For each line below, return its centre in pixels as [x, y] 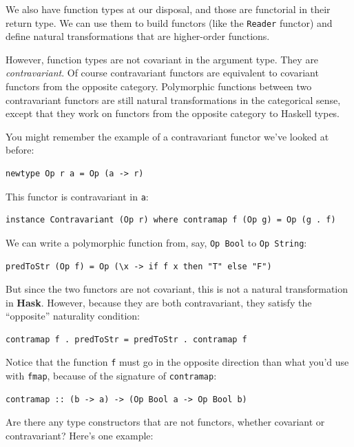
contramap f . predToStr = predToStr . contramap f [126, 339]
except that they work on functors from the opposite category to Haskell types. [173, 113]
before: [20, 150]
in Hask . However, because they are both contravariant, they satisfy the [159, 302]
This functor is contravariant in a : [77, 196]
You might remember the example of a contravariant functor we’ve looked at [167, 136]
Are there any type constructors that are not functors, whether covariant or [165, 422]
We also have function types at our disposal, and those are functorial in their [168, 9]
